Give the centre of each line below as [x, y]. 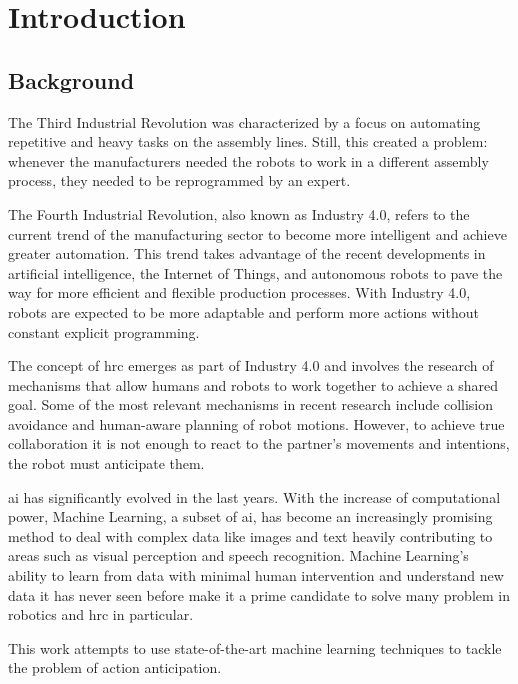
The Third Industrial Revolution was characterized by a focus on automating [244, 121]
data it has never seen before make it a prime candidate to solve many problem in [259, 594]
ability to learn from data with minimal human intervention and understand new [256, 575]
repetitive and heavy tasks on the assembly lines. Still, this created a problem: [248, 141]
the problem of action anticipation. [115, 667]
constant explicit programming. [104, 331]
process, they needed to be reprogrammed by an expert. [179, 180]
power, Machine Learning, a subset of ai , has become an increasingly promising [250, 516]
